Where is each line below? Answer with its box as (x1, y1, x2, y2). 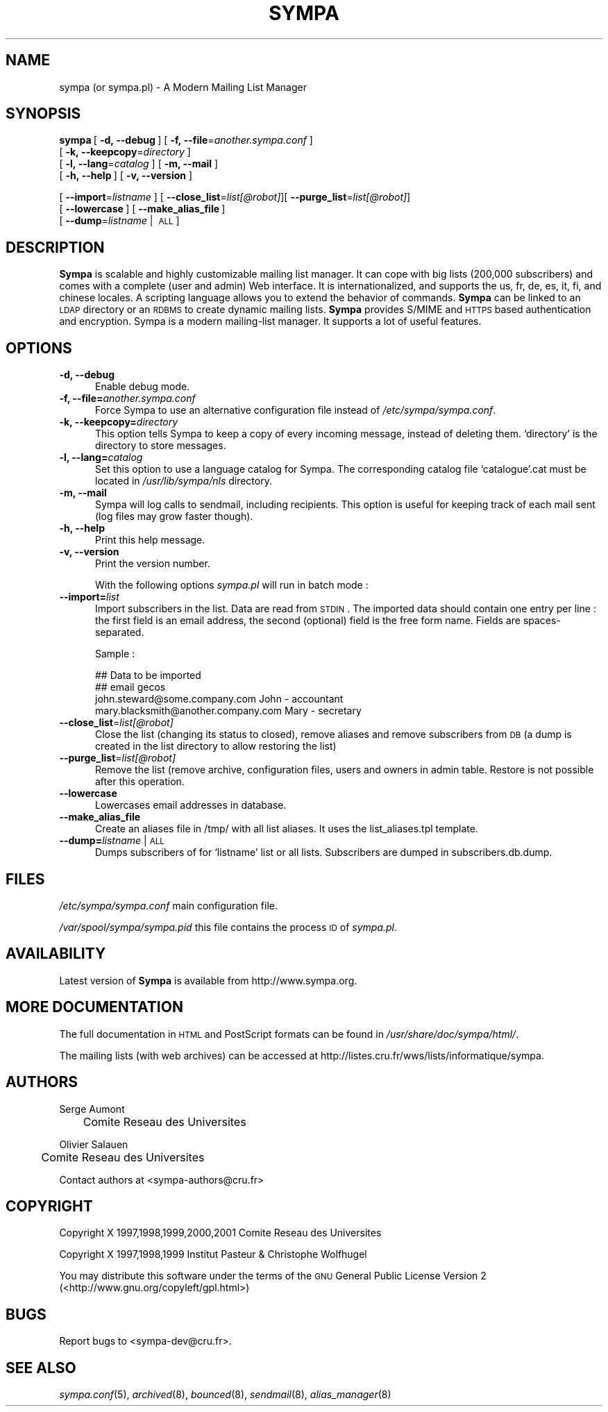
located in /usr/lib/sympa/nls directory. (95, 475, 272, 487)
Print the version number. (95, 557, 210, 570)
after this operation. (95, 775, 185, 788)
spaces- (523, 614, 561, 627)
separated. (95, 626, 144, 639)
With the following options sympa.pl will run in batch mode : (95, 579, 369, 591)
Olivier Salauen (59, 1138, 128, 1150)
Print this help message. (95, 534, 205, 546)
